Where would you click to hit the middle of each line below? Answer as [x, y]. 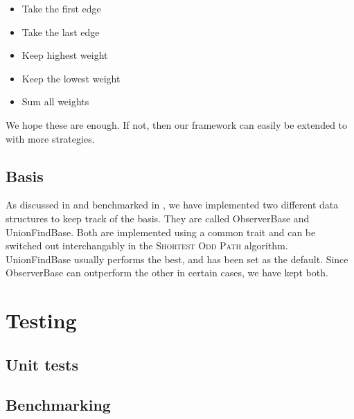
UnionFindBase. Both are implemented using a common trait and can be [161, 232]
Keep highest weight [65, 55]
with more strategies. [50, 138]
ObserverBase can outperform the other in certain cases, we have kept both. [167, 273]
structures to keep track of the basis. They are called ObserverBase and [158, 218]
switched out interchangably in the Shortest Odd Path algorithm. [147, 246]
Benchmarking [58, 405]
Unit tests [42, 364]
